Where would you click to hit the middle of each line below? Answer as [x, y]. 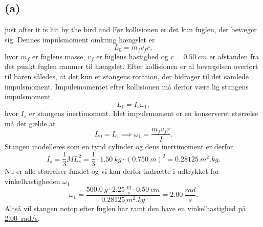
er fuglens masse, [59, 56]
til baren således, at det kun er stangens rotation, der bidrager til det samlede [127, 76]
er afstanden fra [234, 56]
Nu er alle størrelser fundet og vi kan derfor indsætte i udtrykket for [112, 171]
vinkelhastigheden [32, 181]
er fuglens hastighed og [132, 56]
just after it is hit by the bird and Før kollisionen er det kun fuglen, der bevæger [131, 29]
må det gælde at [30, 123]
